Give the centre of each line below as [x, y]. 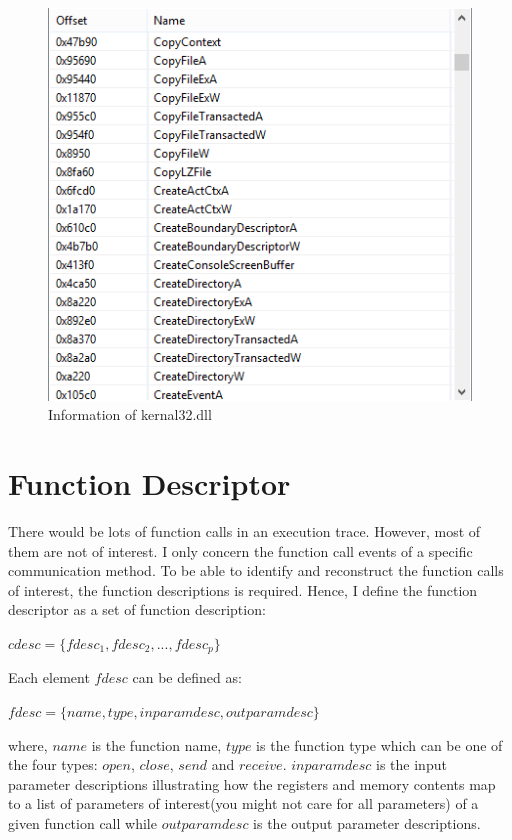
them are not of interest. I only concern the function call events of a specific [240, 550]
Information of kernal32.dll [130, 414]
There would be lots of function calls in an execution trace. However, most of [244, 531]
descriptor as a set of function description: [137, 609]
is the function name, [156, 744]
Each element [49, 677]
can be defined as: [187, 677]
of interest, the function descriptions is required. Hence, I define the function [243, 589]
